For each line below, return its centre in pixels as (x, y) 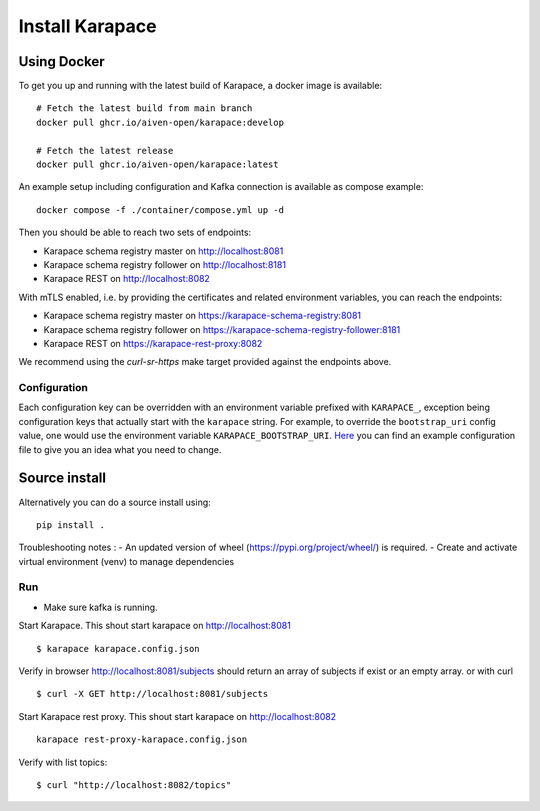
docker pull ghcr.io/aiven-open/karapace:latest (157, 164)
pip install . (70, 524)
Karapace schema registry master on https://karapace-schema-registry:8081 (202, 316)
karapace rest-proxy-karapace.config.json (142, 739)
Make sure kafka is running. (101, 607)
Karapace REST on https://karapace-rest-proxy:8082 (153, 343)
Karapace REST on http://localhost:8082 (126, 279)
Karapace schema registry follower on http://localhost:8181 (165, 264)
